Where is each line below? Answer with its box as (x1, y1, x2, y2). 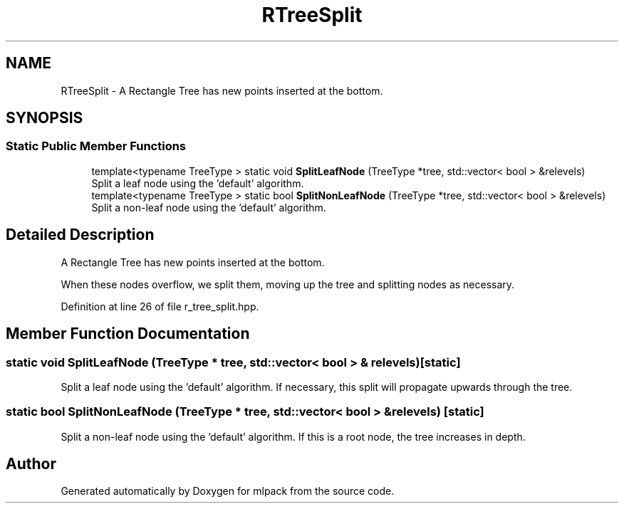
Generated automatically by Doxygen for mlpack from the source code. (61, 485, 395, 498)
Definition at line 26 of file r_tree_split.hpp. (61, 300, 259, 313)
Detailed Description (6, 226, 155, 244)
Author (6, 455, 56, 473)
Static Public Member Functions (6, 139, 187, 154)
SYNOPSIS (6, 109, 83, 127)
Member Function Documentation (6, 325, 250, 343)
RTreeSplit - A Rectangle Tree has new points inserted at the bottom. (61, 84, 383, 97)
